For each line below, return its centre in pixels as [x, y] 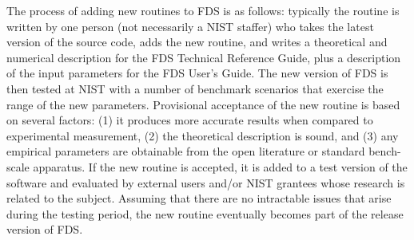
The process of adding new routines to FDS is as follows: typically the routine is [203, 10]
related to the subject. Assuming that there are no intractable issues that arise [199, 198]
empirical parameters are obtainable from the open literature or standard [186, 151]
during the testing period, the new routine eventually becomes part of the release [205, 213]
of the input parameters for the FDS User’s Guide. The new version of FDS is [197, 73]
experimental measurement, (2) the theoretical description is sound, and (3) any [203, 135]
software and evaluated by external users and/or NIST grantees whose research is [206, 182]
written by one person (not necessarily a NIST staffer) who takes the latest [190, 26]
